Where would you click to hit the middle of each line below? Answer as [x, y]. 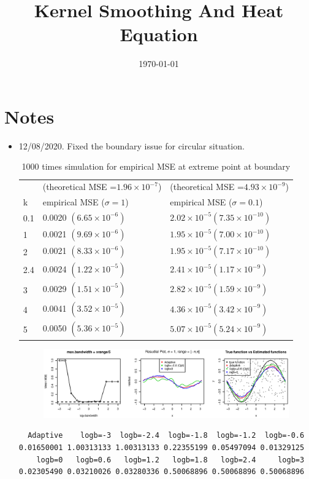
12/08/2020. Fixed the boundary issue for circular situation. [132, 145]
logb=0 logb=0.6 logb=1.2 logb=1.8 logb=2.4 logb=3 [170, 460]
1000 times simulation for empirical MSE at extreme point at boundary [156, 166]
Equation [159, 34]
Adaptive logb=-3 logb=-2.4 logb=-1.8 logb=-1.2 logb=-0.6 [166, 436]
